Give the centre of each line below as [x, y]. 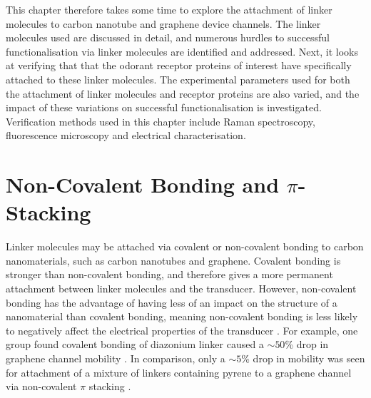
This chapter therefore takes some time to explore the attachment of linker [169, 9]
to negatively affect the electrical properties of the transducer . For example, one [182, 330]
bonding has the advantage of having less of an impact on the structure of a [172, 302]
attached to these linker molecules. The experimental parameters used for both [178, 79]
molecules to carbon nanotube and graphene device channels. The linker [163, 23]
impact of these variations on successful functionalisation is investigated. [164, 107]
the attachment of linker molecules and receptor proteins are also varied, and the [183, 93]
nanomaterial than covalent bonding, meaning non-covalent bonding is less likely [182, 316]
